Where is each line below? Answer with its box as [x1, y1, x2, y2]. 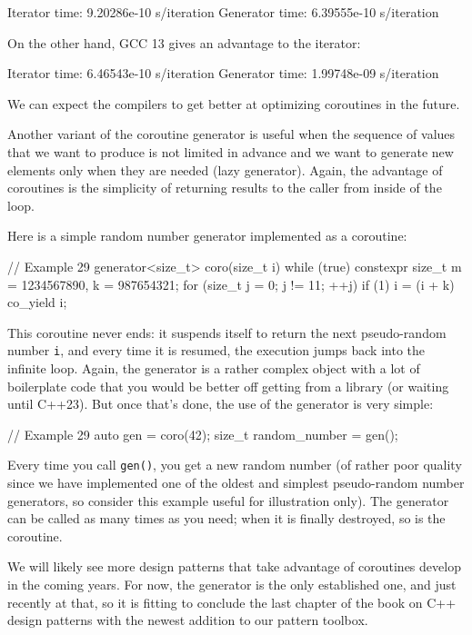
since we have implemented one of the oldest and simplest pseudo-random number [7, 473, 465, 491]
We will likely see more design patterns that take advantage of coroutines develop [7, 557, 461, 576]
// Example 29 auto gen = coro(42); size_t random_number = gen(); [7, 424, 398, 443]
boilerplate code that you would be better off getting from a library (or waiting [7, 376, 449, 395]
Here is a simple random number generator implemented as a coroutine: [7, 226, 407, 245]
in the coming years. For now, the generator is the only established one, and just [7, 574, 457, 593]
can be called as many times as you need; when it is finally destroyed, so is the [7, 509, 446, 528]
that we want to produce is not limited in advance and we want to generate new [7, 142, 454, 161]
